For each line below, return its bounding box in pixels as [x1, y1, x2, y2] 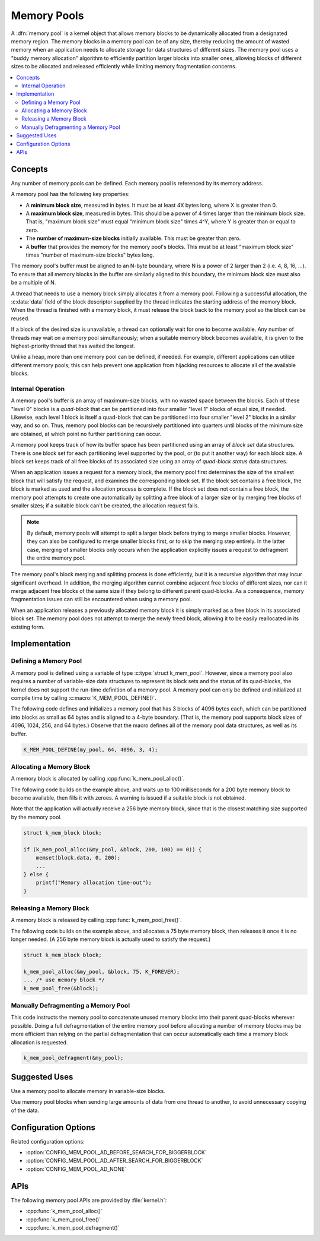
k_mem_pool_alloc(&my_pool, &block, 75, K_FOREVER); [23, 968, 180, 975]
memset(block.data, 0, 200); [36, 854, 121, 861]
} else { [23, 871, 49, 877]
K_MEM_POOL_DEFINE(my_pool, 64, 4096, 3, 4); [23, 746, 158, 753]
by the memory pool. [11, 813, 62, 820]
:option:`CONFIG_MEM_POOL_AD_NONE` [25, 1165, 127, 1173]
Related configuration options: [11, 1138, 85, 1145]
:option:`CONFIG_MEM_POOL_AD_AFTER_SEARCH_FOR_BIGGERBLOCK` [25, 1157, 203, 1164]
